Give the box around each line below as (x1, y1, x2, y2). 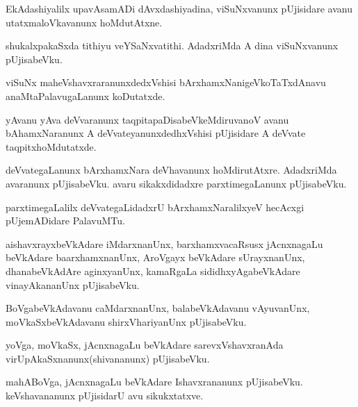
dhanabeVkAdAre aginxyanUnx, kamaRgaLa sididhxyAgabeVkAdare (6, 263, 300, 278)
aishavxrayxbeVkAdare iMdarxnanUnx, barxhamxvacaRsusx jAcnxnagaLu (6, 236, 323, 251)
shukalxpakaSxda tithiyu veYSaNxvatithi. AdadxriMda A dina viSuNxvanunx (6, 38, 339, 53)
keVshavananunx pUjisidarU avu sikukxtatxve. (6, 388, 204, 403)
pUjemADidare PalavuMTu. (6, 213, 125, 228)
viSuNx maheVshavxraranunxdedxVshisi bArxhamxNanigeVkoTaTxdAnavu (6, 75, 326, 90)
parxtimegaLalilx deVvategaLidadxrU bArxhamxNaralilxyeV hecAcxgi (6, 199, 304, 214)
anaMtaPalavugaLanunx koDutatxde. (6, 88, 165, 103)
